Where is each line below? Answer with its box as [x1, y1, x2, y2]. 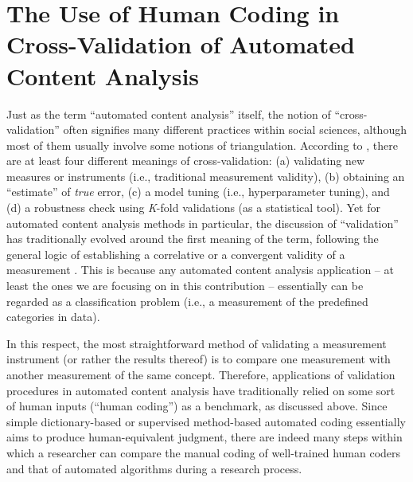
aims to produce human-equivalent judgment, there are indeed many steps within [6, 429, 403, 445]
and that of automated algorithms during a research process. [6, 460, 302, 476]
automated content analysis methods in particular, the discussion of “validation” [6, 214, 399, 231]
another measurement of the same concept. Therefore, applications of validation [6, 366, 395, 382]
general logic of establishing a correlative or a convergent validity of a [6, 245, 345, 262]
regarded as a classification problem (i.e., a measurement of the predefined [6, 292, 368, 309]
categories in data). [6, 308, 100, 325]
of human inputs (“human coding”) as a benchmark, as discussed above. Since [6, 398, 388, 414]
